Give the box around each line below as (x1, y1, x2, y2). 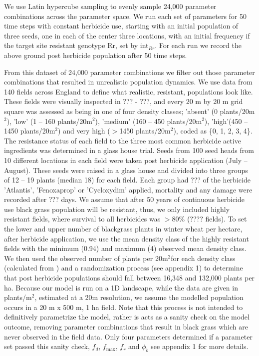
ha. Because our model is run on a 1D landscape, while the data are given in (4, 282, 238, 292)
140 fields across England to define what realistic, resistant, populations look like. (4, 86, 253, 96)
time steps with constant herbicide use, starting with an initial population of (4, 20, 239, 31)
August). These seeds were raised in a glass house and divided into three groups (4, 164, 248, 175)
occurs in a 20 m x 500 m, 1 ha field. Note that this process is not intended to (4, 301, 243, 312)
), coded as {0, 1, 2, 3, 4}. (173, 125, 253, 136)
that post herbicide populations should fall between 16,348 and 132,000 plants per (4, 272, 255, 283)
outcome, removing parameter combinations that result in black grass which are (4, 321, 248, 331)
